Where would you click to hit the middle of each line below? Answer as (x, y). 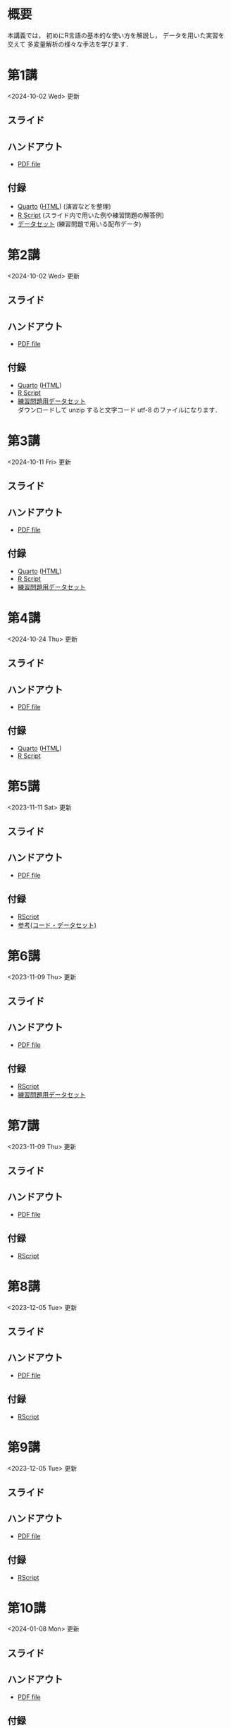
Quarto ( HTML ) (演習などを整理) (64, 206)
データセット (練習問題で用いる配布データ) (79, 223)
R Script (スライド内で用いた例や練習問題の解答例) (90, 215)
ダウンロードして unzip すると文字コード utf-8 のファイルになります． (119, 410)
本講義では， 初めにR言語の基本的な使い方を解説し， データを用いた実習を (116, 35)
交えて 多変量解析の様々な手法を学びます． (70, 44)
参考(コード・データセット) (57, 925)
